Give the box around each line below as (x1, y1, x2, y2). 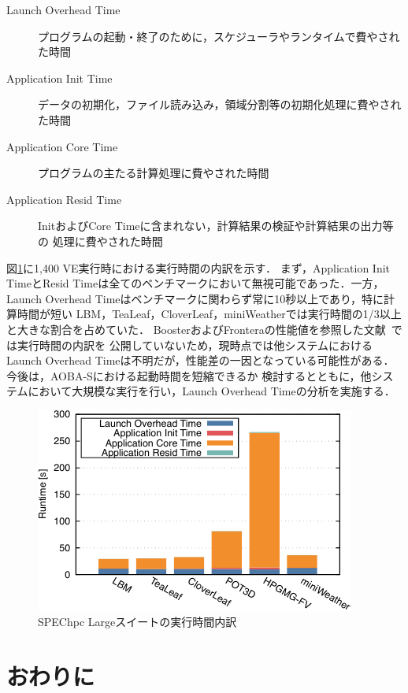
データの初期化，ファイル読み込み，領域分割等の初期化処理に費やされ (38, 96, 402, 113)
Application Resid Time (6, 191, 122, 207)
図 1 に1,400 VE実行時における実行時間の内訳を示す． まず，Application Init (6, 259, 391, 276)
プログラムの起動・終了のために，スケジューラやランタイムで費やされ (38, 28, 400, 44)
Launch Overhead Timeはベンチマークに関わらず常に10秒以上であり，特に (6, 290, 384, 306)
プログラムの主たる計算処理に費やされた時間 (38, 165, 269, 181)
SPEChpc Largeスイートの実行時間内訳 (38, 613, 237, 630)
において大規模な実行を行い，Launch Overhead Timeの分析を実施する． (28, 383, 395, 399)
